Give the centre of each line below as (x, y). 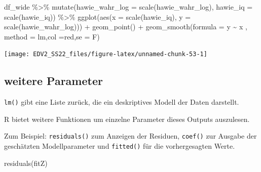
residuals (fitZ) (26, 163)
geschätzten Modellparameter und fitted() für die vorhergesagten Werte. (120, 146)
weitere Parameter (53, 81)
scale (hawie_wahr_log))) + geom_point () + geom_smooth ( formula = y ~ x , (126, 27)
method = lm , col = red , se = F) (52, 36)
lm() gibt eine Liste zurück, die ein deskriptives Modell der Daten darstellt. (122, 102)
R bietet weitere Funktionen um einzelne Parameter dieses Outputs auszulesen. (127, 119)
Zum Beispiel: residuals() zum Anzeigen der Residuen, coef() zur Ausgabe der (130, 136)
